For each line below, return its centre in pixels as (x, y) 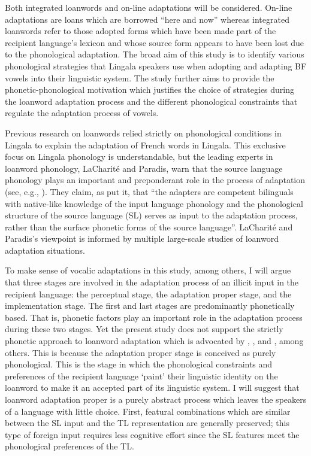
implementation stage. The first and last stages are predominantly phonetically (150, 305)
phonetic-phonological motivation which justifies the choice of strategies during (150, 89)
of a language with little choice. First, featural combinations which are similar (148, 411)
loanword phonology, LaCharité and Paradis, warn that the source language (144, 168)
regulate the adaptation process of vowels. (82, 113)
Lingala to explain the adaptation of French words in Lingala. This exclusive (145, 145)
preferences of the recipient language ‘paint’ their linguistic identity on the (141, 376)
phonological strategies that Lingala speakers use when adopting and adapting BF (156, 66)
